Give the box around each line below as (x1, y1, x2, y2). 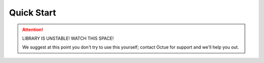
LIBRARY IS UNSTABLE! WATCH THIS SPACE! (22, 35, 114, 41)
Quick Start (9, 7, 56, 18)
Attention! (22, 27, 44, 32)
